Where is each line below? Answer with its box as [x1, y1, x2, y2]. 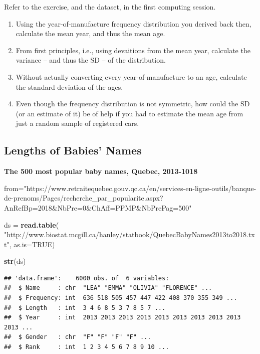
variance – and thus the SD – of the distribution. [16, 55, 166, 65]
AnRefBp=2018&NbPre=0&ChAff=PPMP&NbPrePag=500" [4, 202, 192, 213]
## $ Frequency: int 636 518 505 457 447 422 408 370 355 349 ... [4, 294, 237, 302]
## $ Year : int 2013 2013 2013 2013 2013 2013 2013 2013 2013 [4, 314, 241, 321]
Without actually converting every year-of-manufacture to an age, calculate [16, 71, 247, 82]
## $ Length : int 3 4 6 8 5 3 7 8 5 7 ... [4, 304, 166, 311]
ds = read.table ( [4, 219, 59, 230]
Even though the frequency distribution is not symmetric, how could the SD [16, 98, 250, 109]
